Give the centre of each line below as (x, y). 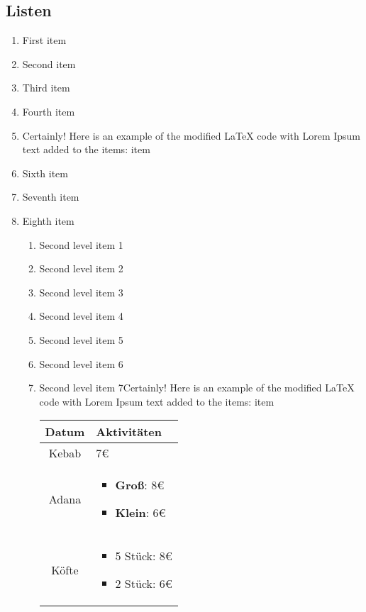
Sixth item (45, 173)
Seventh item (51, 197)
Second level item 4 (81, 316)
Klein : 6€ (140, 513)
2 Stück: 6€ (144, 584)
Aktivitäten (129, 432)
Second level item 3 (81, 292)
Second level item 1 (81, 244)
